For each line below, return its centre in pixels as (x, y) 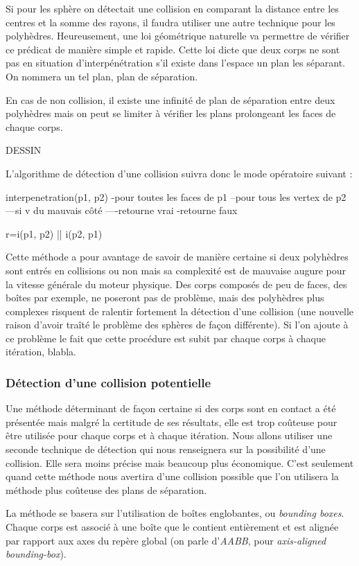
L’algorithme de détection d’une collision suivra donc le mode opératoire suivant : (179, 173)
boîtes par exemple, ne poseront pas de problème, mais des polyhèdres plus (165, 298)
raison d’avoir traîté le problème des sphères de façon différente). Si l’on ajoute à (177, 325)
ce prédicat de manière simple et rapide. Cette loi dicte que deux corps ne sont (173, 49)
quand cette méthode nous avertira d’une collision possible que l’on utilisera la (172, 476)
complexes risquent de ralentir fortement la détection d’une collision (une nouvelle (180, 311)
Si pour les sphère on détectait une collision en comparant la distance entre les (172, 8)
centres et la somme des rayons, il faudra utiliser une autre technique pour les (170, 22)
